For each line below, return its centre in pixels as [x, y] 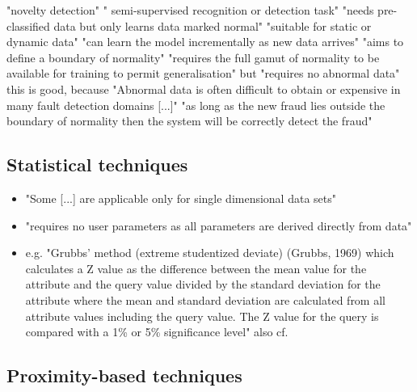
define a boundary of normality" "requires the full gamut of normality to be [193, 57]
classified [28, 25]
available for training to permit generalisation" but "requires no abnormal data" [203, 73]
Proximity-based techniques [124, 375]
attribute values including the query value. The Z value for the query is [202, 316]
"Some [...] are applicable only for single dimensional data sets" [181, 198]
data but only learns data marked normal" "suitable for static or [213, 25]
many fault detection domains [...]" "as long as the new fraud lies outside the [196, 105]
